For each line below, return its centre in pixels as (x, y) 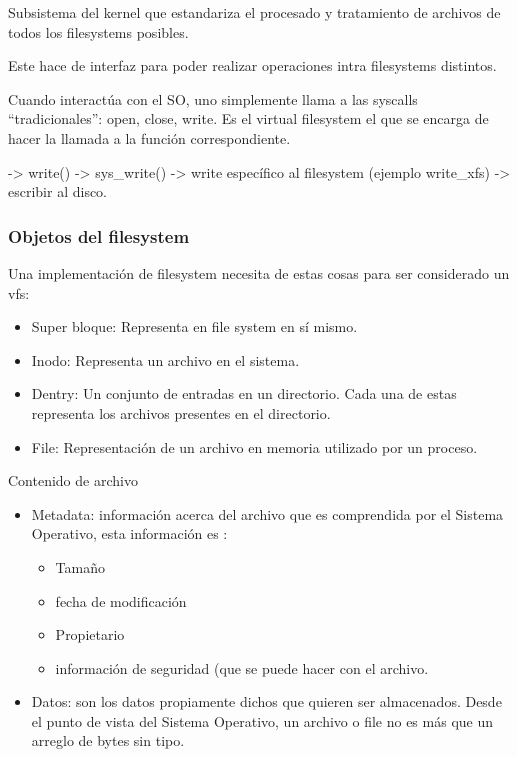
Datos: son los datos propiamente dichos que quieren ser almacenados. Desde (266, 701)
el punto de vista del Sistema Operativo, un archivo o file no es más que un (262, 720)
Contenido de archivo (73, 480)
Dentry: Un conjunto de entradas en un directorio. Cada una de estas (244, 393)
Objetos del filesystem (99, 235)
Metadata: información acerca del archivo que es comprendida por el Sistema (267, 513)
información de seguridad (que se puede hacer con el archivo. (242, 667)
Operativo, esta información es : (129, 533)
